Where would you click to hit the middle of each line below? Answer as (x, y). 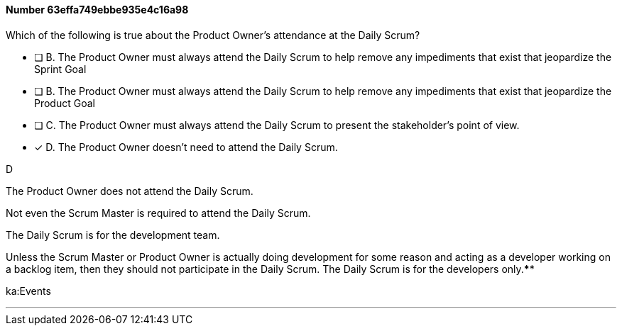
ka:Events (28, 291)
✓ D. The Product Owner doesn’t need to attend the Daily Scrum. (186, 147)
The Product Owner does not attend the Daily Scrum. (130, 191)
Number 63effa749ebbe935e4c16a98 (97, 10)
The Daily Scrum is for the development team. (113, 235)
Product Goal (65, 103)
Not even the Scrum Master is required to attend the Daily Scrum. (158, 213)
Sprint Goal (60, 69)
